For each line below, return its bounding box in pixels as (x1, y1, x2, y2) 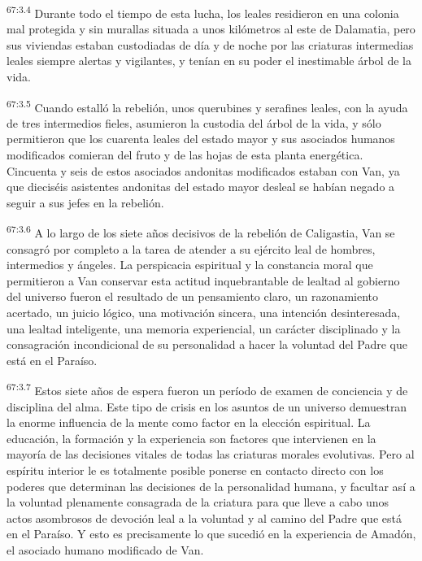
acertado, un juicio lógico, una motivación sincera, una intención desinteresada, (7, 304, 401, 321)
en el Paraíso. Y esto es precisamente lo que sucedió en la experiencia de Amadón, (7, 525, 416, 542)
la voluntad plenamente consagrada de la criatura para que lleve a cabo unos (7, 494, 389, 511)
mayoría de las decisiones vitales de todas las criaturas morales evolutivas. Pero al (7, 446, 415, 463)
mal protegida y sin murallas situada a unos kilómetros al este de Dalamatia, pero (7, 20, 415, 37)
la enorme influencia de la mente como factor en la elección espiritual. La (7, 414, 371, 431)
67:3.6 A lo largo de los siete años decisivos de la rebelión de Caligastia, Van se (7, 222, 395, 241)
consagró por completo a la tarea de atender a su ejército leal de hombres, (7, 240, 376, 257)
